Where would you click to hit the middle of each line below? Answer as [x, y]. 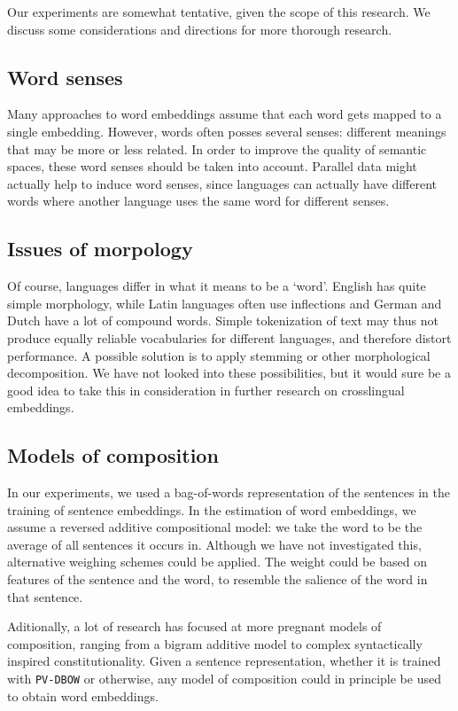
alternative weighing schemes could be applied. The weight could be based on [217, 562]
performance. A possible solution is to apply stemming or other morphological [219, 355]
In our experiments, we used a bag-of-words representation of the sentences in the [229, 492]
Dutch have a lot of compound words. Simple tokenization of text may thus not [223, 320]
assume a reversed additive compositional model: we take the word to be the [215, 527]
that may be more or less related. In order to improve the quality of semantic [217, 148]
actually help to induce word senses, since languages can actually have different [222, 183]
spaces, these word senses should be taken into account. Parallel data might [212, 166]
